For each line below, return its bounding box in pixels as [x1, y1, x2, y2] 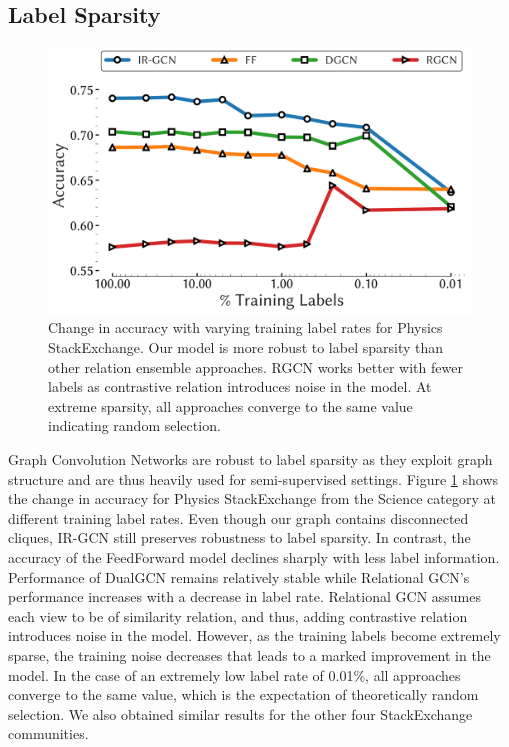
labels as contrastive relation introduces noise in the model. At [48, 376, 432, 397]
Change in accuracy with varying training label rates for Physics [48, 317, 443, 338]
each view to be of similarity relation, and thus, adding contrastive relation [8, 605, 468, 626]
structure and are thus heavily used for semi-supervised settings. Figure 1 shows [8, 468, 499, 489]
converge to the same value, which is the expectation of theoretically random [8, 684, 479, 705]
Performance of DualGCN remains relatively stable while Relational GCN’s [8, 566, 470, 587]
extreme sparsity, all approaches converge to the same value [48, 395, 413, 416]
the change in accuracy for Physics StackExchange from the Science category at [8, 488, 496, 509]
